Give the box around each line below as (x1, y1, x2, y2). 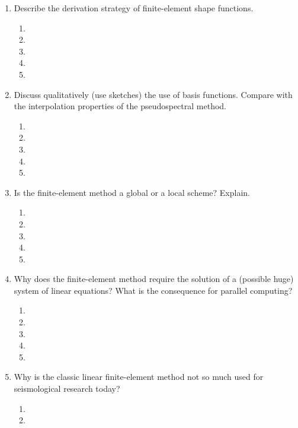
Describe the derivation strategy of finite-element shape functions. (14, 2, 254, 14)
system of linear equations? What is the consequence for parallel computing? (14, 284, 293, 296)
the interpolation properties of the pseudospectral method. (14, 100, 226, 112)
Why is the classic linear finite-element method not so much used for (14, 370, 264, 383)
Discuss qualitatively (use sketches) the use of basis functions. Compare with (14, 88, 293, 100)
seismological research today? (14, 382, 120, 395)
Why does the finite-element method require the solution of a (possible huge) (14, 272, 294, 285)
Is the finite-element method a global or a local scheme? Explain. (14, 186, 250, 198)
